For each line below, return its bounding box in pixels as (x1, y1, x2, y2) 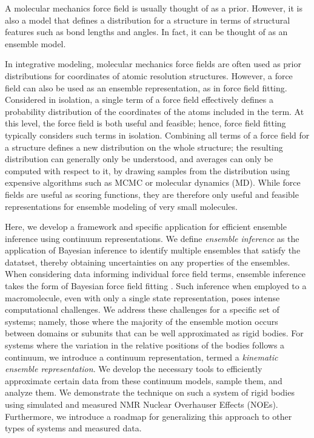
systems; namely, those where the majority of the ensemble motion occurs (5, 315, 278, 327)
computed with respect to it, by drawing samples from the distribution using (5, 164, 290, 177)
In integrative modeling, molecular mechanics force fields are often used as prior (5, 57, 301, 70)
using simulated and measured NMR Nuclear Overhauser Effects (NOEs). (5, 398, 278, 410)
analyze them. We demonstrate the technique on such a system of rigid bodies (5, 386, 295, 399)
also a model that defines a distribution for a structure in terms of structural (5, 13, 290, 26)
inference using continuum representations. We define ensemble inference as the (5, 232, 299, 244)
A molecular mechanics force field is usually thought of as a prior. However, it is (5, 2, 302, 14)
